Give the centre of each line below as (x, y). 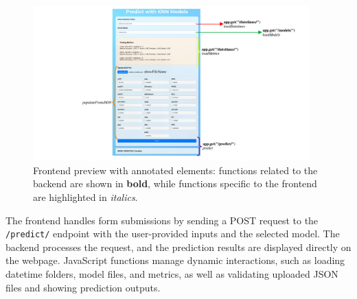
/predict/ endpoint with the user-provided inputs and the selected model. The (173, 234)
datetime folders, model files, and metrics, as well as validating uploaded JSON (172, 273)
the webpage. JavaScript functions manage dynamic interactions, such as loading (175, 260)
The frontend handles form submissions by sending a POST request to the (162, 220)
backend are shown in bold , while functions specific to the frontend (175, 183)
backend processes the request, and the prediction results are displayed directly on (178, 247)
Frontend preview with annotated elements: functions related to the (175, 170)
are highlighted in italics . (85, 196)
